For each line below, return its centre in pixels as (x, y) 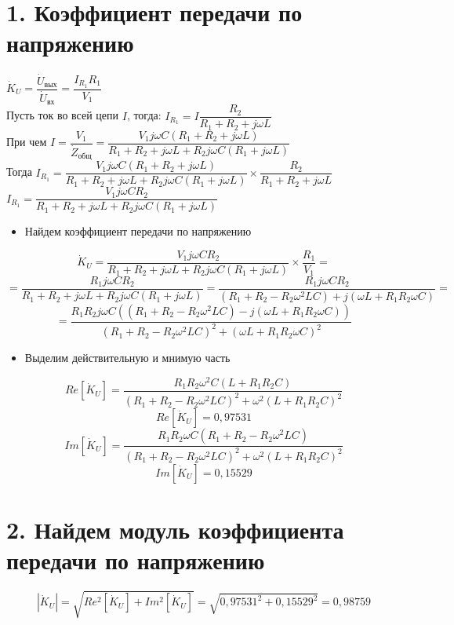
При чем (27, 142)
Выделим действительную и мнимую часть (127, 358)
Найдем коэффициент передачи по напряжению (138, 231)
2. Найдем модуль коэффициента (175, 529)
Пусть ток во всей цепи (63, 115)
